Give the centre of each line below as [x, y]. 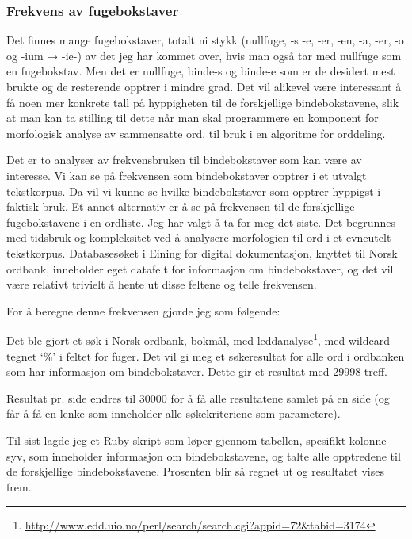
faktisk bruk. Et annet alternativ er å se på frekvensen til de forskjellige [181, 206]
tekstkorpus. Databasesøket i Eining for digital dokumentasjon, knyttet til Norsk [202, 252]
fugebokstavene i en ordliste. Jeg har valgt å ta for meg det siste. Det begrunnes [201, 222]
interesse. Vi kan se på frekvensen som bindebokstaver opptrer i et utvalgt [187, 175]
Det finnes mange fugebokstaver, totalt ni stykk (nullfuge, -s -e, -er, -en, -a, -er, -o [205, 40]
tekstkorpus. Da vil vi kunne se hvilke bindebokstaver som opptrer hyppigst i [194, 191]
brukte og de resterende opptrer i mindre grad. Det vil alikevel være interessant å [204, 86]
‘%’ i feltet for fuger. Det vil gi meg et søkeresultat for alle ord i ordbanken [222, 356]
